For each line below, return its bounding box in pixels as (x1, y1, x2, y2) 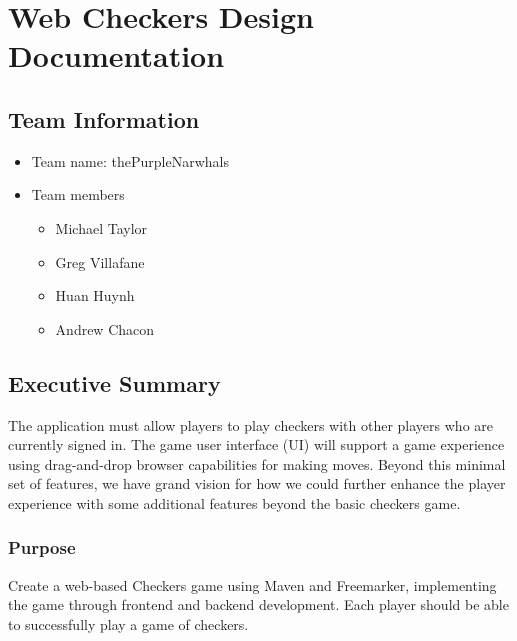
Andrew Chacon (55, 318, 155, 339)
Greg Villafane (55, 251, 145, 272)
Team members (31, 184, 125, 205)
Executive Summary (8, 367, 221, 398)
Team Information (8, 103, 200, 134)
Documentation (8, 35, 225, 76)
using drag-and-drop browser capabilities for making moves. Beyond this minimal (8, 453, 506, 474)
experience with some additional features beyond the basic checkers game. (8, 492, 461, 513)
